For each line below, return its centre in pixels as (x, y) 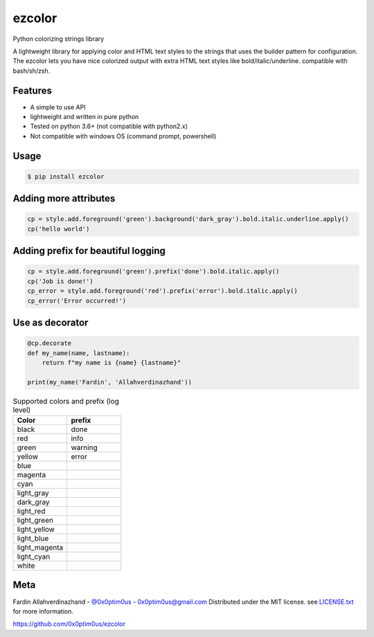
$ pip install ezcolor (66, 176)
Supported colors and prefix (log (66, 401)
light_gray (33, 493)
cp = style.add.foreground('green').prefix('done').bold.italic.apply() (153, 271)
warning (84, 448)
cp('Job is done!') (60, 281)
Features (32, 90)
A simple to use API (58, 107)
